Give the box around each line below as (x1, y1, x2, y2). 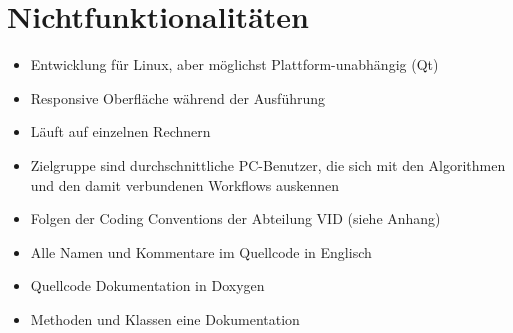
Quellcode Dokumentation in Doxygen (30, 275, 265, 296)
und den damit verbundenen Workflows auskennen (30, 174, 340, 195)
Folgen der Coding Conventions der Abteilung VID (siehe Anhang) (30, 208, 441, 229)
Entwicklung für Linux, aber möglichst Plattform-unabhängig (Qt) (30, 54, 439, 75)
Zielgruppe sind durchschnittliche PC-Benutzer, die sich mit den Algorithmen (30, 154, 506, 175)
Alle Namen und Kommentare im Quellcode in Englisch (30, 241, 372, 262)
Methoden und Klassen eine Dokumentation (30, 308, 300, 329)
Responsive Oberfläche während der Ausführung (30, 87, 326, 108)
